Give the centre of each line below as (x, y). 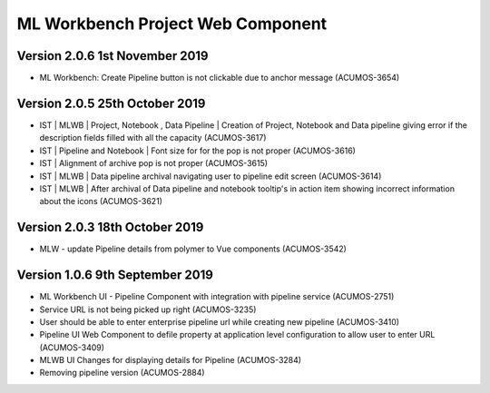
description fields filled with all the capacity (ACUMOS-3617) (153, 138)
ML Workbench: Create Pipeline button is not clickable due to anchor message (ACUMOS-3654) (220, 78)
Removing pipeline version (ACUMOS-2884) (122, 373)
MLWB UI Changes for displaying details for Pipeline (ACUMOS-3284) (171, 360)
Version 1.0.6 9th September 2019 (115, 275)
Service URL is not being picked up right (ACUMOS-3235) (148, 309)
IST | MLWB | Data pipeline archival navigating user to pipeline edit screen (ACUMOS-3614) (211, 176)
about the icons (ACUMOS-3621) (101, 201)
